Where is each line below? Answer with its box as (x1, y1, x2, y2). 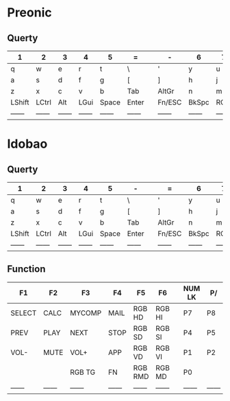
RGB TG (69, 367, 96, 377)
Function (7, 263, 46, 275)
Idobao (7, 136, 48, 152)
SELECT (10, 308, 37, 317)
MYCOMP (69, 308, 102, 317)
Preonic (7, 5, 53, 21)
